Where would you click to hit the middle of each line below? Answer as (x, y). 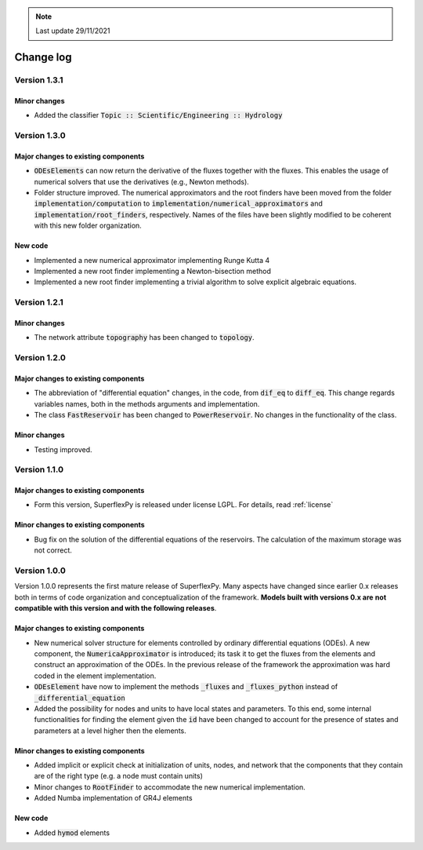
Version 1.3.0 (40, 136)
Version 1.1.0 (39, 469)
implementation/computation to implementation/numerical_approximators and (178, 203)
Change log (43, 58)
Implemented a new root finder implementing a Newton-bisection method (153, 272)
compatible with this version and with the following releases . (116, 608)
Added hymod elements (72, 833)
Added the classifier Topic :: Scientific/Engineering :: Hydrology (158, 115)
